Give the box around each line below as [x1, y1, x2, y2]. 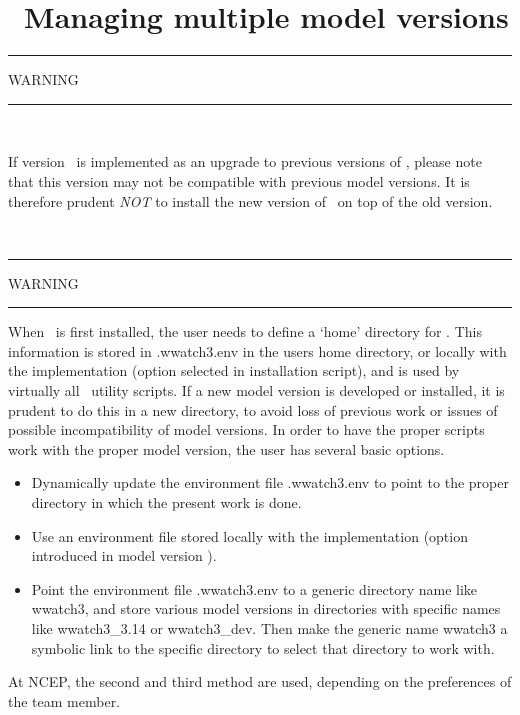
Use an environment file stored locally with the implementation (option [31, 525, 468, 546]
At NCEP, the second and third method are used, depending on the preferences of [8, 671, 512, 692]
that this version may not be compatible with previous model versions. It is [8, 170, 470, 191]
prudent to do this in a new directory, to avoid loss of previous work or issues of [8, 399, 498, 420]
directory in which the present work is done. [31, 492, 302, 513]
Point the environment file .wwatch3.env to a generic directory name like [31, 578, 478, 599]
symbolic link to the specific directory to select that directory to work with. [31, 637, 495, 658]
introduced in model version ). [31, 545, 217, 566]
